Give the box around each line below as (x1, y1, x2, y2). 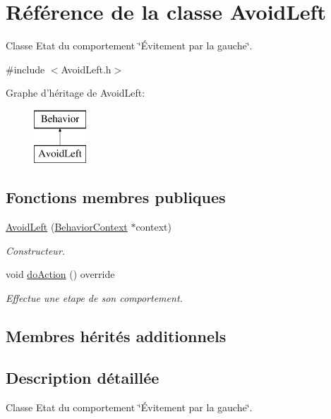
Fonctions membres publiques (6, 186, 226, 208)
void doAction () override (6, 267, 115, 281)
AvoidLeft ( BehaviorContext (6, 219, 128, 234)
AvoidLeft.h (61, 61, 112, 76)
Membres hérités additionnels (6, 325, 227, 347)
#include (6, 61, 45, 76)
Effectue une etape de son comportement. (6, 291, 183, 305)
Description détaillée (6, 366, 160, 388)
